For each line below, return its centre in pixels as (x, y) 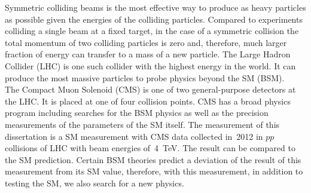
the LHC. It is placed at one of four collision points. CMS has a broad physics (148, 101)
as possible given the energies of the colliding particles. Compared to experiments (154, 19)
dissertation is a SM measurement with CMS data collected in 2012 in (134, 136)
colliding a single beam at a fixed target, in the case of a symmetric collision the (152, 31)
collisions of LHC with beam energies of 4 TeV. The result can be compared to (150, 148)
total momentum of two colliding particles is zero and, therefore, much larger (146, 42)
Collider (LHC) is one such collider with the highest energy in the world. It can (150, 65)
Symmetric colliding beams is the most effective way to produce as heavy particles (155, 7)
